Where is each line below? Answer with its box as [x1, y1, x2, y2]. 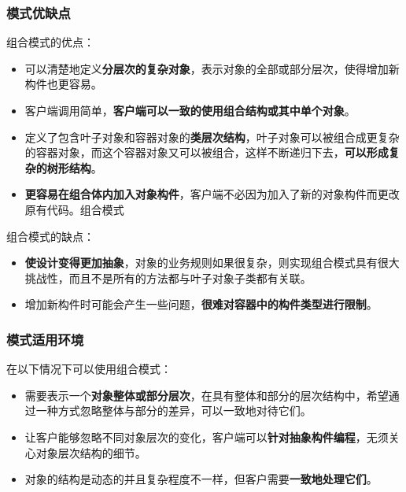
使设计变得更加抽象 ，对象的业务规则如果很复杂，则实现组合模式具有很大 [24, 254, 400, 271]
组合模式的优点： [6, 34, 94, 50]
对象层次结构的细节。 [35, 444, 146, 461]
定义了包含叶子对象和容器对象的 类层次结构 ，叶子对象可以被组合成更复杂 [24, 128, 400, 145]
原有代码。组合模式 [24, 201, 124, 217]
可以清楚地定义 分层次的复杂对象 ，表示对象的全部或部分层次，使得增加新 [24, 60, 400, 76]
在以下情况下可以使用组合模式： [6, 361, 172, 377]
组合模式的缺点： [6, 228, 94, 244]
